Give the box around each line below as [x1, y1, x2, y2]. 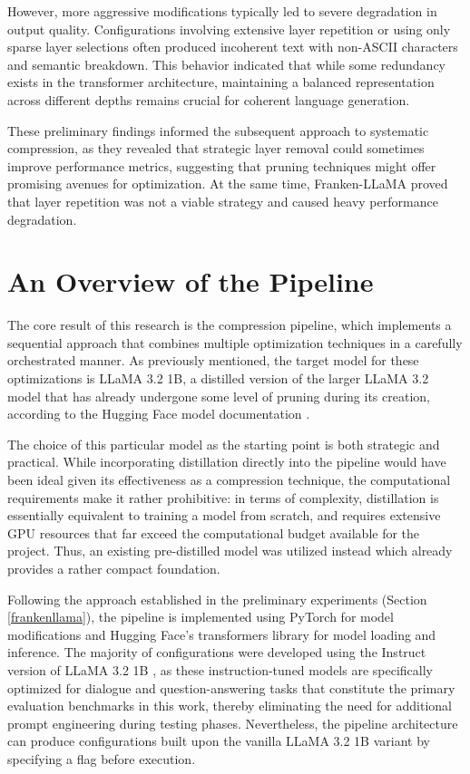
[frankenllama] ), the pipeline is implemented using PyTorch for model [7, 607, 394, 626]
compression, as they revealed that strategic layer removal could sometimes [7, 139, 425, 158]
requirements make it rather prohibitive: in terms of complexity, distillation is [7, 488, 439, 507]
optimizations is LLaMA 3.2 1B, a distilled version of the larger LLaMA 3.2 [7, 369, 429, 388]
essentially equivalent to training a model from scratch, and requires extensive [7, 506, 441, 525]
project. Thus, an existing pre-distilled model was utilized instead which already [7, 541, 453, 560]
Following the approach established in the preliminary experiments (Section [7, 589, 427, 608]
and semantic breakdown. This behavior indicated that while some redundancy [7, 54, 446, 73]
